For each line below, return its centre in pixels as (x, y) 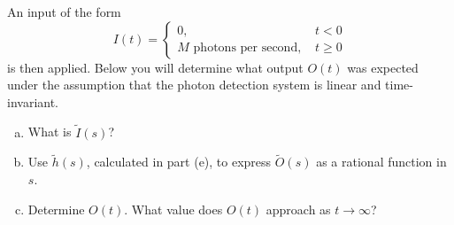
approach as (298, 209)
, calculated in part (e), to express (179, 162)
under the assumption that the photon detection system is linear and (194, 85)
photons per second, (247, 48)
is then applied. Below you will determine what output (155, 67)
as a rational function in (381, 162)
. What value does (173, 209)
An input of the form (64, 12)
